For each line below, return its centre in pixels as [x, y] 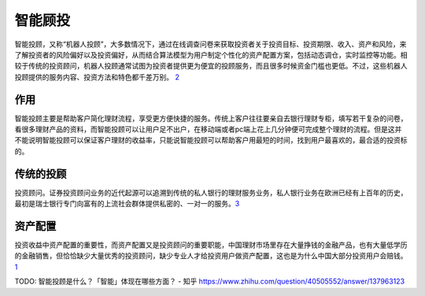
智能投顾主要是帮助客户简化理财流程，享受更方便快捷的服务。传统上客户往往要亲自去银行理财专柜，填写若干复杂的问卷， [211, 118]
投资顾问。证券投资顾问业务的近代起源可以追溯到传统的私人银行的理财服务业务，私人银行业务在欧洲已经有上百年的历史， [211, 192]
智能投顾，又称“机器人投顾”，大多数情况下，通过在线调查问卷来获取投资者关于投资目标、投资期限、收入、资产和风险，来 [211, 44]
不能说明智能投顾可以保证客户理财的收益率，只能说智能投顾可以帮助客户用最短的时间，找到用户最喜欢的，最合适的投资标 [211, 140]
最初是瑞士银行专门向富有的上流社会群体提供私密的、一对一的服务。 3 [127, 204]
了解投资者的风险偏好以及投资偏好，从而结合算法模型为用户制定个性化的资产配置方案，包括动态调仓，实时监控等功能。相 [211, 54]
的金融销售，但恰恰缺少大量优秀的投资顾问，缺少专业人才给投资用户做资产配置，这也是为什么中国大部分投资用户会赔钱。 [211, 256]
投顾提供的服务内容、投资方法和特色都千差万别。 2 [97, 77]
